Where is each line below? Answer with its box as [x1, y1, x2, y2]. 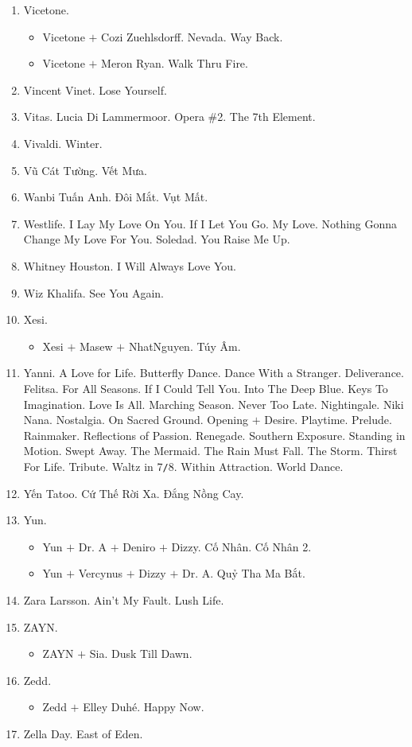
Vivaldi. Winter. [23, 134, 103, 151]
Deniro [122, 538, 156, 554]
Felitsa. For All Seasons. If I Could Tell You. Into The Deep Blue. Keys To [23, 379, 388, 396]
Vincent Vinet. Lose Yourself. [23, 81, 167, 98]
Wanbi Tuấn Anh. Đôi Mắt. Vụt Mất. [23, 189, 208, 205]
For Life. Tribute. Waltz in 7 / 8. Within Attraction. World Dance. [23, 457, 344, 474]
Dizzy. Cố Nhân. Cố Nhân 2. [171, 538, 312, 554]
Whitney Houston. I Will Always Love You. [23, 257, 236, 274]
